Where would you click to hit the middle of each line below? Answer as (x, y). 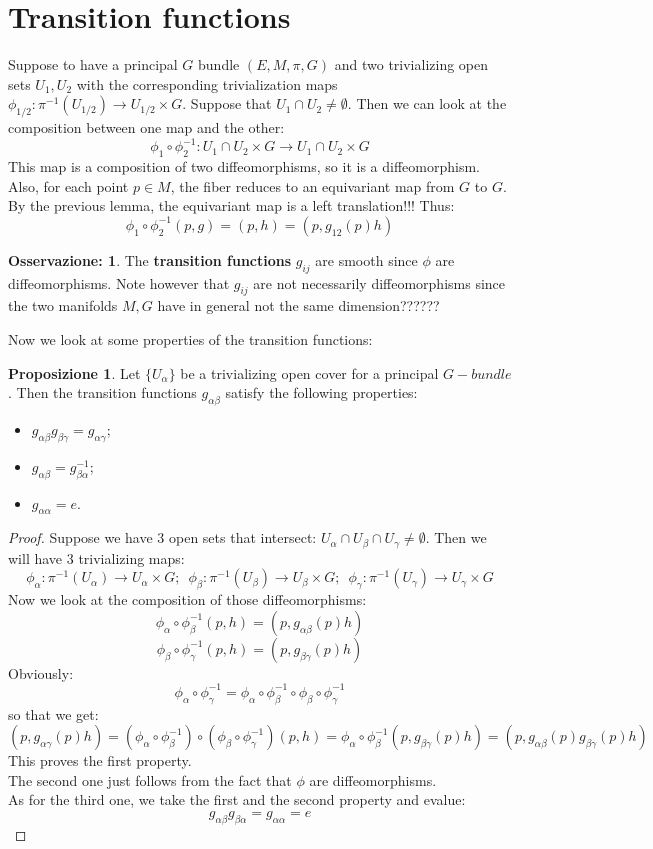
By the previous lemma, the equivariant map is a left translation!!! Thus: (231, 205)
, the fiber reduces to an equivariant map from (312, 185)
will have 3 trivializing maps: (96, 557)
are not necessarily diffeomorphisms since (379, 282)
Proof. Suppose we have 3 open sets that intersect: (162, 537)
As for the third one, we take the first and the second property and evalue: (237, 799)
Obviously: (41, 672)
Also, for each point (68, 185)
